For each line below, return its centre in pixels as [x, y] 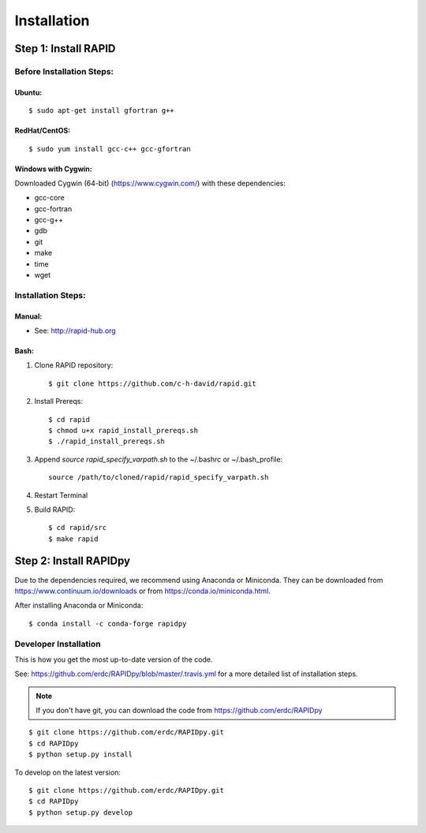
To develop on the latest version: [68, 772]
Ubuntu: [28, 92]
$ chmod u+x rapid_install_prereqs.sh [123, 430]
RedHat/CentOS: [43, 131]
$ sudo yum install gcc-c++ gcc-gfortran [110, 149]
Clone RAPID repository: [74, 365]
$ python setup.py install [81, 755]
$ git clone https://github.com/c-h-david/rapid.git [152, 383]
